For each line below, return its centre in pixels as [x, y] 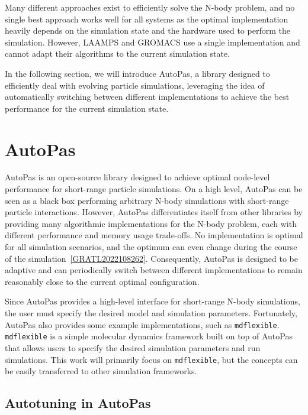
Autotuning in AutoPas [78, 403]
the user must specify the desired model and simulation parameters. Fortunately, [151, 313]
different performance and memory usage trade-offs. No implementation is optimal [154, 235]
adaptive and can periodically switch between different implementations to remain [154, 270]
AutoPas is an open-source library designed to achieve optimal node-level [137, 177]
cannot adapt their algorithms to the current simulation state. [117, 54]
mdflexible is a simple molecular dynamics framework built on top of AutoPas [149, 336]
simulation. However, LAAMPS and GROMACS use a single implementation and [153, 42]
